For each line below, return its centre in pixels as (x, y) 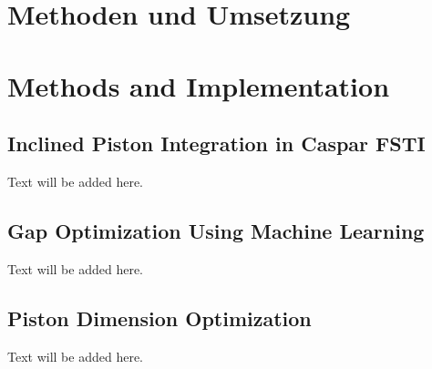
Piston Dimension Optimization (159, 318)
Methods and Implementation (199, 85)
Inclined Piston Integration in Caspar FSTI (216, 143)
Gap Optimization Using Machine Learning (216, 230)
